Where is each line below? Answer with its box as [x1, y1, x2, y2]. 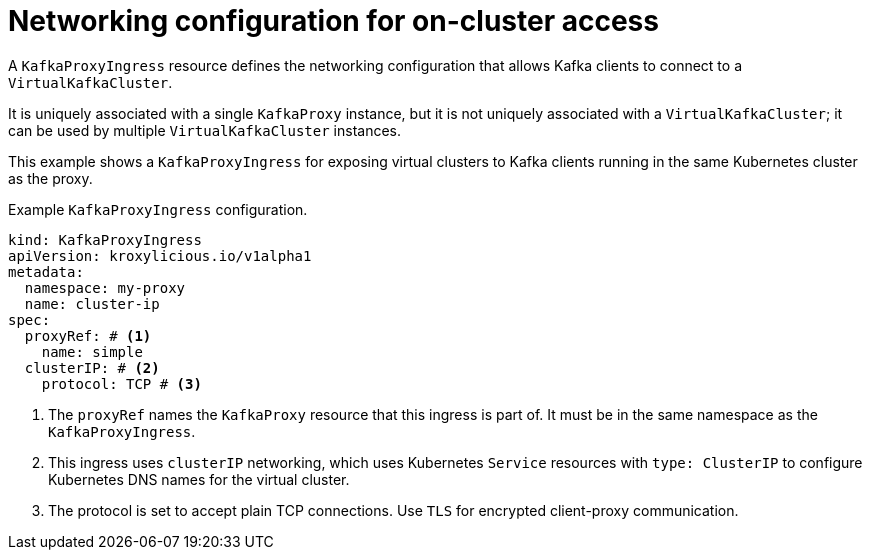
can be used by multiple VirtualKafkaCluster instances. [8, 121, 402, 139]
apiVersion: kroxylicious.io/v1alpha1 [8, 247, 312, 264]
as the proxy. [8, 169, 93, 187]
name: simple [41, 343, 143, 360]
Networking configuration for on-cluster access [8, 4, 659, 38]
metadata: [8, 263, 84, 280]
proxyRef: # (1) [24, 327, 152, 344]
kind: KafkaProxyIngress [8, 231, 202, 248]
